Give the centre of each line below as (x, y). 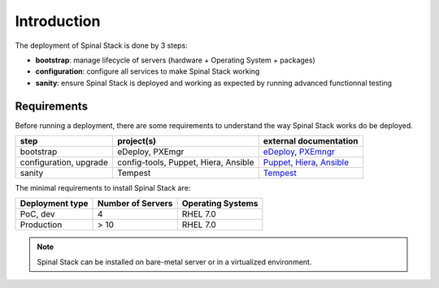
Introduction (58, 21)
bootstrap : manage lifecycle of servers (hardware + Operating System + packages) (176, 60)
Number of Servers (135, 204)
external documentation (311, 141)
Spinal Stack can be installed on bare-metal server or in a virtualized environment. (174, 262)
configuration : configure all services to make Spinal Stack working (148, 71)
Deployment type (54, 204)
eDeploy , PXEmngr (299, 152)
